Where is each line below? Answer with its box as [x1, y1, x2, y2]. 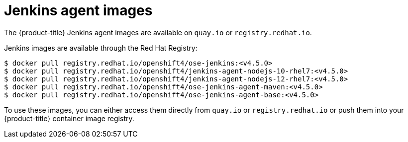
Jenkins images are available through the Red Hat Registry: [4, 43, 198, 52]
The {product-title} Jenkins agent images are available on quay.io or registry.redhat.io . [4, 28, 312, 37]
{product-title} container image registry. [4, 114, 134, 123]
